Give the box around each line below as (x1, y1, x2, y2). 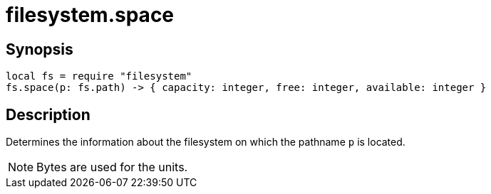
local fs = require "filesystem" (6, 70, 192, 82)
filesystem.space (6, 3, 175, 27)
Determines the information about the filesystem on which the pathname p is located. (6, 136, 405, 149)
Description (6, 105, 91, 124)
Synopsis (6, 40, 73, 58)
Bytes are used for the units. (36, 160, 188, 175)
